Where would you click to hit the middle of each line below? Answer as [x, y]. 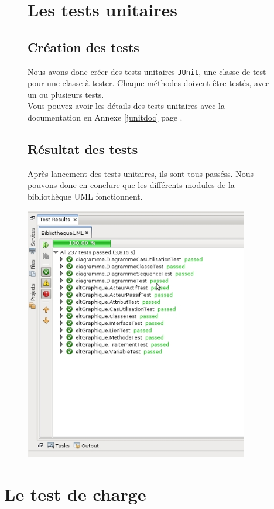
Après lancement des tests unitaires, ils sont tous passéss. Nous [141, 173]
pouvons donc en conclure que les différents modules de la [131, 185]
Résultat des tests [83, 149]
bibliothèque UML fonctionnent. [85, 196]
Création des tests [83, 47]
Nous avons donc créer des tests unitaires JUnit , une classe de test [147, 71]
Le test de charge [75, 494]
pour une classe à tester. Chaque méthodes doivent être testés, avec [149, 83]
